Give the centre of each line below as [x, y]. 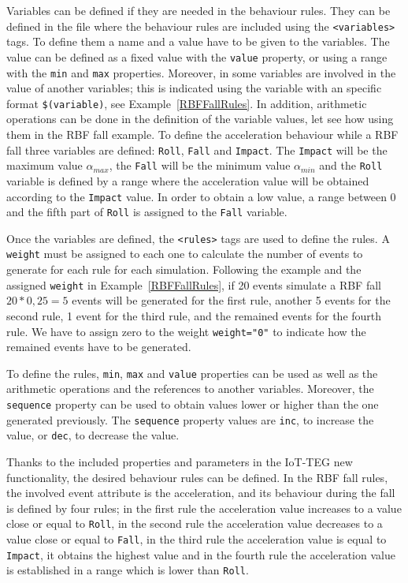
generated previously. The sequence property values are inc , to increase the [190, 419]
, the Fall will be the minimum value [200, 165]
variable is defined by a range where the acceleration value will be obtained [188, 180]
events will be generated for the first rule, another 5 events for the [231, 300]
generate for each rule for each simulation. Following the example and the [184, 269]
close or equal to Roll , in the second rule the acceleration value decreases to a [195, 523]
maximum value [45, 165]
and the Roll [351, 165]
